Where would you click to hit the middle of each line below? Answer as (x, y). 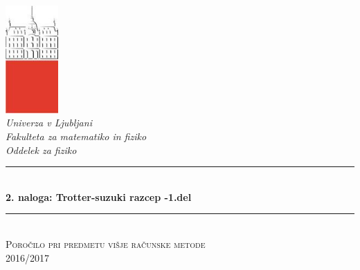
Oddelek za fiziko (41, 150)
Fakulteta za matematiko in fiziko (76, 136)
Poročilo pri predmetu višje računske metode (106, 243)
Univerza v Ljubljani (49, 123)
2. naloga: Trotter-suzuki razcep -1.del (99, 196)
